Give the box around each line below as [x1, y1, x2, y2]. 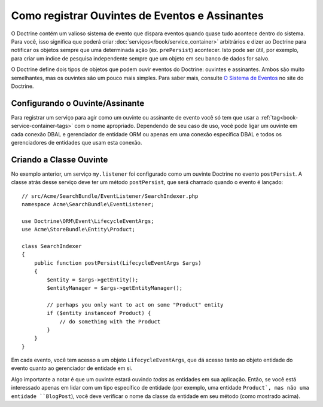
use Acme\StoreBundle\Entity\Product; [22, 226, 136, 233]
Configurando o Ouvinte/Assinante [11, 98, 145, 108]
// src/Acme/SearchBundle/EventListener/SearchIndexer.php [22, 192, 199, 200]
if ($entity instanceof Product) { [47, 310, 151, 317]
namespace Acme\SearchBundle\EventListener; [22, 201, 155, 208]
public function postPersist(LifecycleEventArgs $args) [33, 259, 202, 266]
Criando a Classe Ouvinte [11, 154, 108, 164]
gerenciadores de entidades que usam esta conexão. [11, 139, 142, 146]
